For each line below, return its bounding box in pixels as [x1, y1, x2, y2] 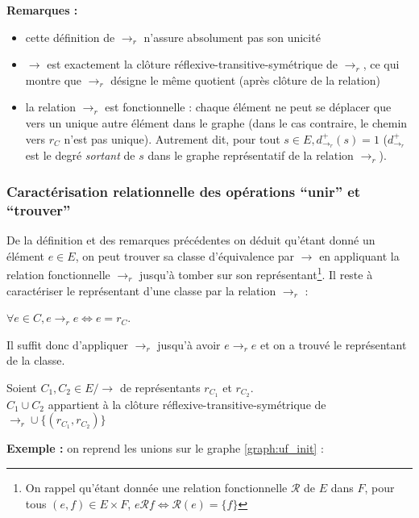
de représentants [119, 378, 201, 395]
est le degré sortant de [25, 147, 135, 164]
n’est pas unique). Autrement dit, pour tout [64, 130, 280, 147]
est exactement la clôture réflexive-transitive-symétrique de [47, 56, 338, 73]
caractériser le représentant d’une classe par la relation [6, 282, 276, 299]
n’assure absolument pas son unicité [143, 28, 321, 45]
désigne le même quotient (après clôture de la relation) [110, 71, 381, 88]
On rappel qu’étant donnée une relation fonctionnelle [25, 479, 288, 496]
